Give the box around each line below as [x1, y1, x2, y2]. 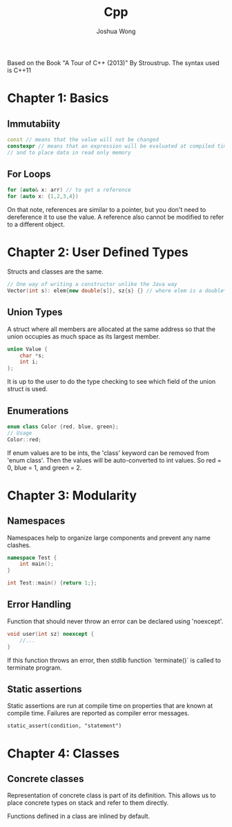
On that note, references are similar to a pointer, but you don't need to [7, 206, 206, 214]
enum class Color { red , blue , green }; [7, 423, 119, 430]
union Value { [7, 346, 48, 353]
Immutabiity [7, 118, 61, 130]
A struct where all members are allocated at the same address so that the [7, 325, 216, 333]
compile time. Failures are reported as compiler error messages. [7, 709, 190, 718]
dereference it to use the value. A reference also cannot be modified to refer [7, 213, 224, 222]
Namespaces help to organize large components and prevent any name [7, 533, 211, 542]
